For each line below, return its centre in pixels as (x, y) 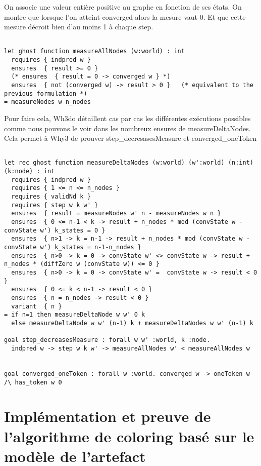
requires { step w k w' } (55, 205)
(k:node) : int (30, 171)
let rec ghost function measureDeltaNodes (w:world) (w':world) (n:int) (129, 163)
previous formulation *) (46, 93)
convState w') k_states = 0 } (55, 230)
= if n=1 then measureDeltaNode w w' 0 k (75, 315)
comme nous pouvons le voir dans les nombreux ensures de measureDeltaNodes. (127, 128)
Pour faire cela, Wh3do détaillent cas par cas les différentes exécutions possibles (127, 118)
